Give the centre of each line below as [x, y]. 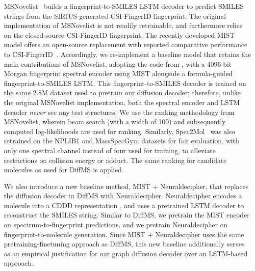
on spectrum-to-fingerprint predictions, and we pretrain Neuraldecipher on [116, 225]
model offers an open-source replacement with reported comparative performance [126, 44]
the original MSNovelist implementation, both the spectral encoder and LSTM [122, 102]
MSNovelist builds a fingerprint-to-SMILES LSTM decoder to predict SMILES [124, 6]
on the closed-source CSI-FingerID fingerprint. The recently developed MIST [119, 35]
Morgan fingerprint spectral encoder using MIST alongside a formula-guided [118, 73]
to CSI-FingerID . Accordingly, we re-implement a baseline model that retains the [127, 54]
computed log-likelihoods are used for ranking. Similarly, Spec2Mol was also [120, 131]
